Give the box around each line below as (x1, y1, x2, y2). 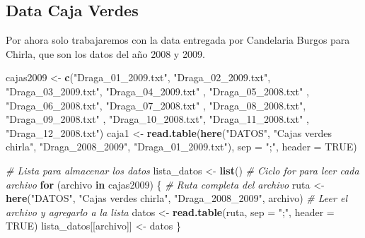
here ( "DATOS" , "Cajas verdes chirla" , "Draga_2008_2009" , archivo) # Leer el (6, 191, 347, 206)
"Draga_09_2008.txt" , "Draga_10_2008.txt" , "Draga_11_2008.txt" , (6, 112, 309, 126)
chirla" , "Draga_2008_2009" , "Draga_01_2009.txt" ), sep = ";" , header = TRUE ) (6, 139, 357, 154)
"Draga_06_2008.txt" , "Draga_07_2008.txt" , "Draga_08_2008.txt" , (6, 97, 306, 112)
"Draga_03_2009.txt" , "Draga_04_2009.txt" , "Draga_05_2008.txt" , (6, 83, 309, 98)
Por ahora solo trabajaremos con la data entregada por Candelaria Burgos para (6, 32, 350, 47)
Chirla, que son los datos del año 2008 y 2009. (6, 46, 205, 61)
